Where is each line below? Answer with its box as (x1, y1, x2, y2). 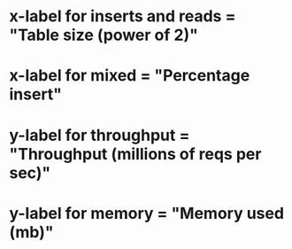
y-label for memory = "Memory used (9, 203, 285, 223)
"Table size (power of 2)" (9, 25, 199, 45)
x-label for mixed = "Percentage (9, 66, 250, 86)
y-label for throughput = (9, 125, 190, 145)
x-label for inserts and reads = (9, 6, 236, 27)
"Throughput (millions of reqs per (9, 144, 262, 164)
